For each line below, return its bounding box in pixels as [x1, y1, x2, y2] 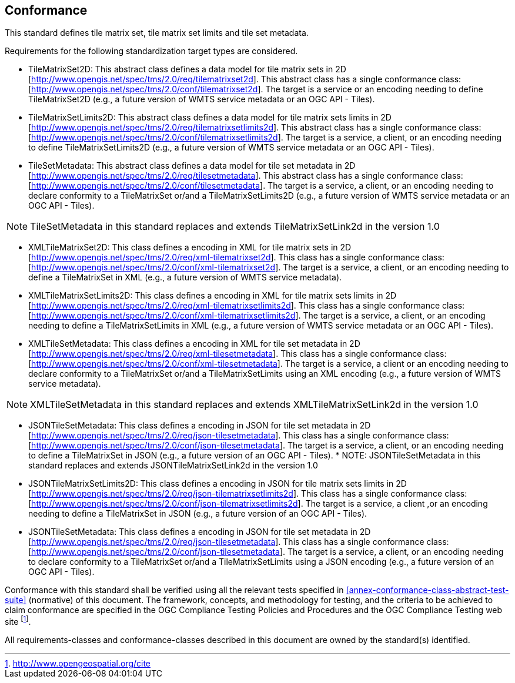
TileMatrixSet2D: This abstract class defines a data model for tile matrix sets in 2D [28, 64, 346, 75]
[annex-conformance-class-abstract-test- [346, 585, 509, 595]
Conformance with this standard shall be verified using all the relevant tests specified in [5, 585, 344, 595]
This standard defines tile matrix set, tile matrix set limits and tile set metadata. [5, 28, 309, 38]
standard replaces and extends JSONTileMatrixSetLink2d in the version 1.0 [28, 460, 318, 471]
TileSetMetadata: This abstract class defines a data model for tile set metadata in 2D [28, 160, 356, 171]
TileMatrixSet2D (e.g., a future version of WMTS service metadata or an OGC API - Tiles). [28, 94, 375, 105]
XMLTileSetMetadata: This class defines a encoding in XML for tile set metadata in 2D [28, 339, 360, 349]
